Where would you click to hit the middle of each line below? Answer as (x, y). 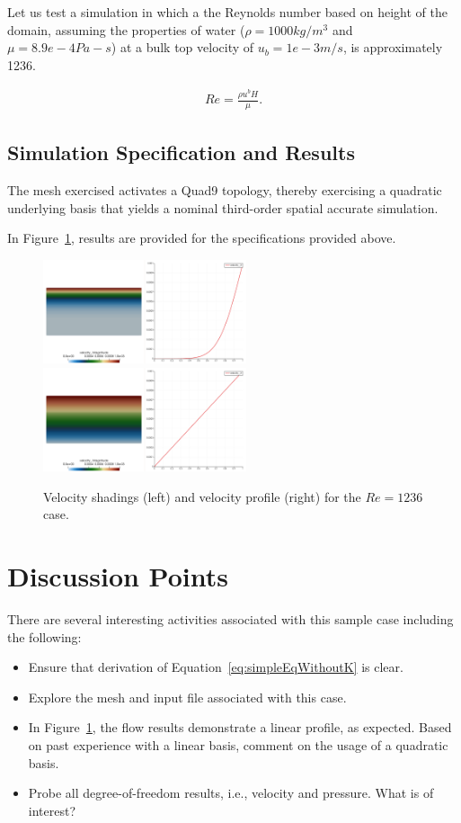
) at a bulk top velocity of (182, 47)
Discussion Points (118, 576)
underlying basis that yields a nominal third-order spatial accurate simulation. (223, 207)
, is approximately (393, 47)
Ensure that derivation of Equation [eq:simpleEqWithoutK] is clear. (216, 667)
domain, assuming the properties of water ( (126, 29)
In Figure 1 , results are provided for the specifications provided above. (202, 238)
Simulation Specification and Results (181, 152)
